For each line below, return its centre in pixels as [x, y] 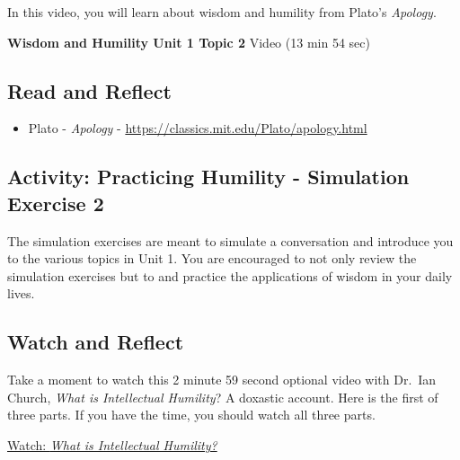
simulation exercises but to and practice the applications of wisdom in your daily [230, 275]
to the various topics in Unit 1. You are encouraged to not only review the [212, 258]
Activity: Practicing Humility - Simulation [208, 177]
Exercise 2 [56, 203]
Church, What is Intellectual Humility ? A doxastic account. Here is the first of [223, 397]
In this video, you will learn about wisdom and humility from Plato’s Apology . [222, 12]
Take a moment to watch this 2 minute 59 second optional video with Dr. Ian [222, 380]
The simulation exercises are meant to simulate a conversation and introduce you [230, 240]
